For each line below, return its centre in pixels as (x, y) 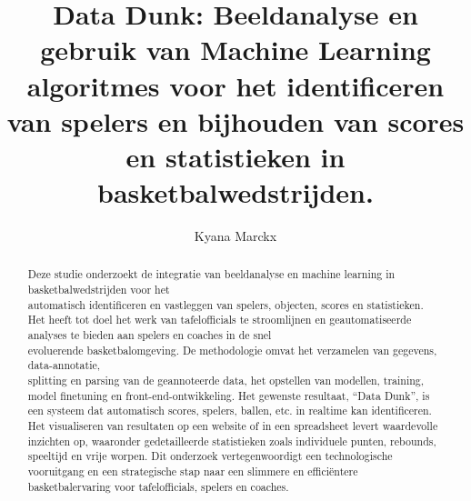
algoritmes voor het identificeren (235, 85)
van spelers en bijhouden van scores (235, 120)
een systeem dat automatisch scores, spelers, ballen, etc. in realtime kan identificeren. (230, 411)
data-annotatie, (64, 365)
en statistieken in (235, 156)
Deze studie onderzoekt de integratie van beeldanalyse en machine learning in (211, 274)
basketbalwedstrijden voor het (99, 290)
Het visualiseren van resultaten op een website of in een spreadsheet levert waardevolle (233, 426)
